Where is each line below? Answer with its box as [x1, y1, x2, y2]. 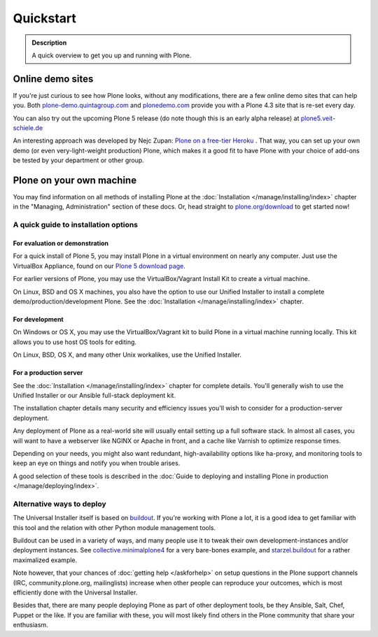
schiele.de [13, 124, 43, 132]
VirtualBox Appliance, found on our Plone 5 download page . [13, 262, 185, 270]
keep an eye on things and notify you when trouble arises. [13, 459, 181, 468]
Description [31, 38, 67, 47]
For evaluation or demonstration [13, 239, 108, 248]
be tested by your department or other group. [13, 156, 145, 164]
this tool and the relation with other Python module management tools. [13, 523, 216, 531]
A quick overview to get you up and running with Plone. [31, 51, 192, 59]
